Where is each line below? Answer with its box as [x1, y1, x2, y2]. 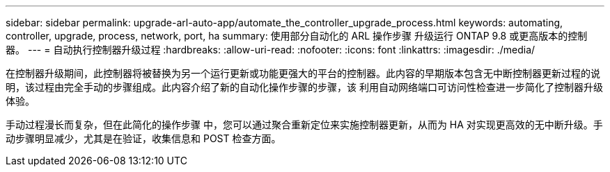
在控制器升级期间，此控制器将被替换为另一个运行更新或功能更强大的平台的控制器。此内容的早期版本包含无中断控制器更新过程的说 [6, 67, 600, 79]
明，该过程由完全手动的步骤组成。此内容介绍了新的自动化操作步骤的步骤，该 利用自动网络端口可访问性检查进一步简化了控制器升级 [6, 81, 603, 93]
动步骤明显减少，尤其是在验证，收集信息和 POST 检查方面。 [6, 132, 281, 144]
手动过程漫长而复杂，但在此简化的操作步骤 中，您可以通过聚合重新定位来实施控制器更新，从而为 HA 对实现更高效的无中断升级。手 [6, 119, 603, 130]
